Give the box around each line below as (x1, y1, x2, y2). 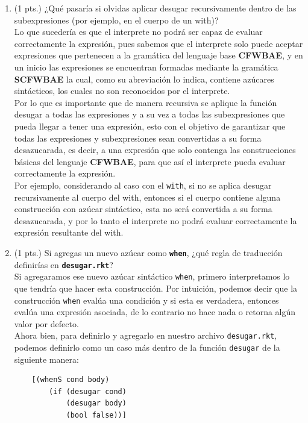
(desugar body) (66, 399, 127, 408)
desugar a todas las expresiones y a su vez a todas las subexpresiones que (14, 108, 285, 121)
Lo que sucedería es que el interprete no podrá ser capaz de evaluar (14, 25, 263, 38)
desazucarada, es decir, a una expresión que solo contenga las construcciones (14, 143, 296, 156)
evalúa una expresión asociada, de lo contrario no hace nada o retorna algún (14, 305, 296, 318)
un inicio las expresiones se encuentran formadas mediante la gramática (14, 60, 278, 73)
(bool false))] (66, 411, 127, 420)
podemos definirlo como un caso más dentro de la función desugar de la (14, 341, 280, 353)
